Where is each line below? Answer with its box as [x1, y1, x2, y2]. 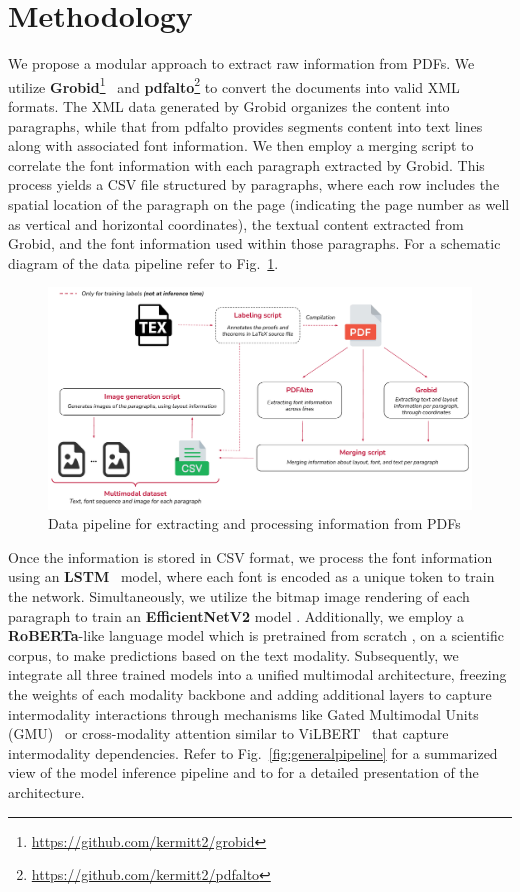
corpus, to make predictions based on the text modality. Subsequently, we [8, 644, 459, 665]
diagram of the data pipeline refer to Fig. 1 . [8, 252, 279, 273]
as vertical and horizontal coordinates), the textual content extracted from [8, 213, 464, 234]
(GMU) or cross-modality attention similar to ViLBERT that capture [8, 723, 449, 744]
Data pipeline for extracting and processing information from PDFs [48, 513, 461, 534]
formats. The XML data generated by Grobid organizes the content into [8, 95, 450, 116]
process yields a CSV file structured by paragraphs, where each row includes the [8, 174, 500, 195]
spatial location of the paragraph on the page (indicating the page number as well [8, 193, 510, 214]
